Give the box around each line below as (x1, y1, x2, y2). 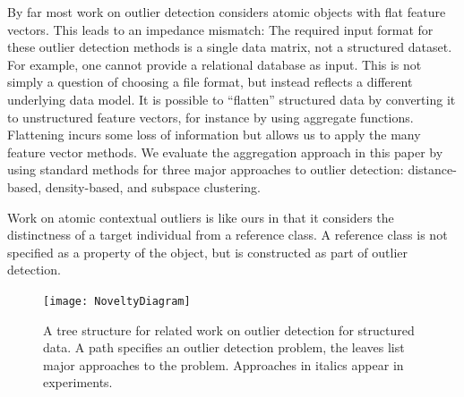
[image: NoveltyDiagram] (43, 294, 191, 308)
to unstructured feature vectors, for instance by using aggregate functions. (7, 107, 414, 126)
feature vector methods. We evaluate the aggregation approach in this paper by (7, 142, 443, 161)
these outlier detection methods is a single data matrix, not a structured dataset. (7, 38, 452, 56)
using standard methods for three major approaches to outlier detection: (7, 160, 404, 179)
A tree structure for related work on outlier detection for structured (43, 320, 415, 339)
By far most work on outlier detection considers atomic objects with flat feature (7, 3, 446, 21)
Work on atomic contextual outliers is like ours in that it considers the (7, 207, 394, 226)
